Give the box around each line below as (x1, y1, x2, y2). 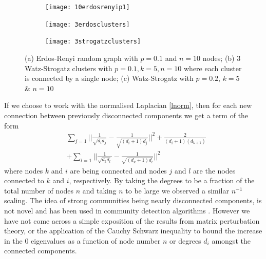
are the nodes (193, 165, 236, 176)
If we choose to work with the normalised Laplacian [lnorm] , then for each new (4, 100, 252, 111)
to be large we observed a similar (125, 185, 229, 196)
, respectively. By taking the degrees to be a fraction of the (69, 175, 255, 186)
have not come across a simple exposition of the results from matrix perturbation (4, 215, 260, 226)
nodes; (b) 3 (202, 52, 241, 63)
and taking (82, 185, 117, 196)
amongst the (212, 235, 251, 246)
